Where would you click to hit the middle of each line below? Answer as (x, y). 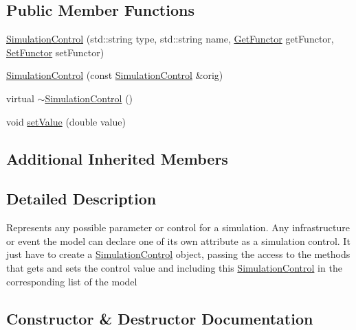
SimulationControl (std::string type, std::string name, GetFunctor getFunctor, (170, 39)
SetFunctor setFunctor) (55, 52)
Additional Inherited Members (117, 158)
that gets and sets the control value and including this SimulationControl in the (174, 267)
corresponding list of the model (72, 281)
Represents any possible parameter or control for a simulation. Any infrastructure (178, 227)
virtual (20, 98)
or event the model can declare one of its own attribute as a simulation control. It (178, 240)
